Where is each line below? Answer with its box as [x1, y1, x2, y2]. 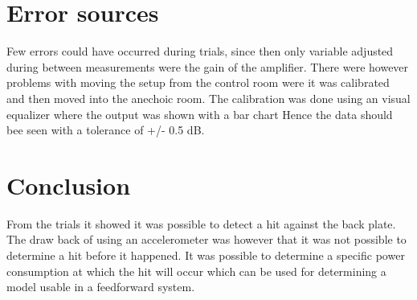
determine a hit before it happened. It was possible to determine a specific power [6, 247, 405, 263]
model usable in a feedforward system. [6, 278, 195, 295]
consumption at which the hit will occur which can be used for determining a [6, 262, 386, 279]
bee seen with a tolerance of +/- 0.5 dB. [6, 121, 205, 138]
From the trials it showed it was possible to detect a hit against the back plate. [6, 215, 396, 232]
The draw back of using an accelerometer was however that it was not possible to [6, 231, 407, 248]
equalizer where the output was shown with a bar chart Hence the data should [6, 105, 393, 122]
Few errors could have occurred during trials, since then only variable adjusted [6, 43, 394, 60]
